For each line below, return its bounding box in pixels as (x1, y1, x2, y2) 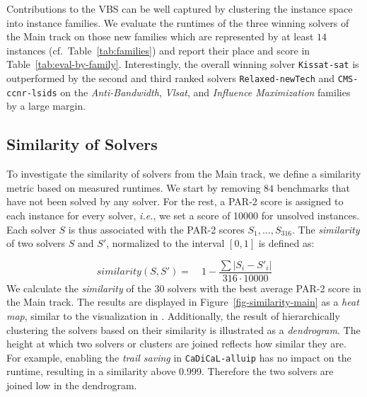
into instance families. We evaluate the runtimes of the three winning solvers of (6, 15, 349, 30)
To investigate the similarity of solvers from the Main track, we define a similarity (6, 166, 361, 181)
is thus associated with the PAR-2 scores (68, 221, 245, 236)
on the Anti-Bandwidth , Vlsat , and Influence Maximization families (60, 84, 351, 99)
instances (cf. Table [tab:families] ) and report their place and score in (6, 42, 310, 57)
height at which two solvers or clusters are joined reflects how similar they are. (6, 336, 346, 351)
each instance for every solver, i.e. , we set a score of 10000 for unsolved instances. (6, 207, 360, 222)
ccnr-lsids (6, 88, 57, 98)
